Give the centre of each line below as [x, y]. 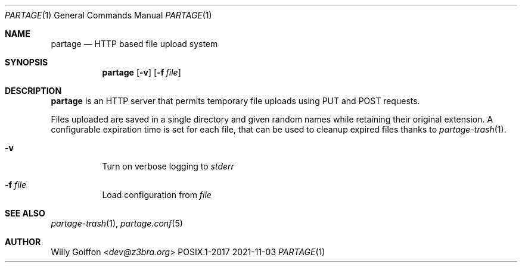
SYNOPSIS [27, 62]
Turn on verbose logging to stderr [168, 166]
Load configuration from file [157, 195]
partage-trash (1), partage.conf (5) [117, 223]
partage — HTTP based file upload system [134, 44]
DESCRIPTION [33, 91]
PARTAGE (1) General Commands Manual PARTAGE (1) [108, 15]
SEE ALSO [25, 213]
